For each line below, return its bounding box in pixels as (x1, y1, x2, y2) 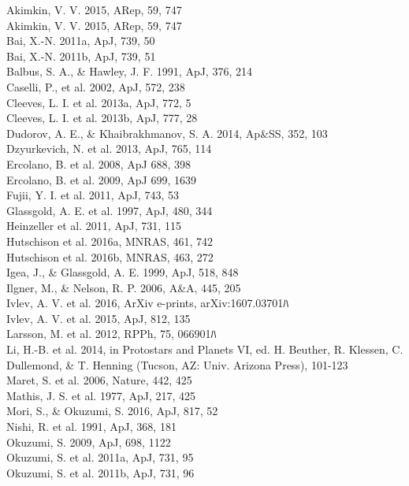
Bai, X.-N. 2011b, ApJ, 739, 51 (6, 47, 156, 64)
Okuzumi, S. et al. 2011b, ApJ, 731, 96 (6, 464, 195, 480)
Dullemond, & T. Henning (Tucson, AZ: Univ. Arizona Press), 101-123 (6, 356, 348, 373)
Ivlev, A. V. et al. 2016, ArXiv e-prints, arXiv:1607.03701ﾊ (6, 295, 289, 311)
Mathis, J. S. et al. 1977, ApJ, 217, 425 (6, 387, 196, 403)
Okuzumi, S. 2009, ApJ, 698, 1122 (6, 433, 171, 450)
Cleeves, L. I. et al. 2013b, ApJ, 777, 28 (6, 109, 198, 126)
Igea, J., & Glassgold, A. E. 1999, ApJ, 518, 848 (6, 264, 239, 280)
